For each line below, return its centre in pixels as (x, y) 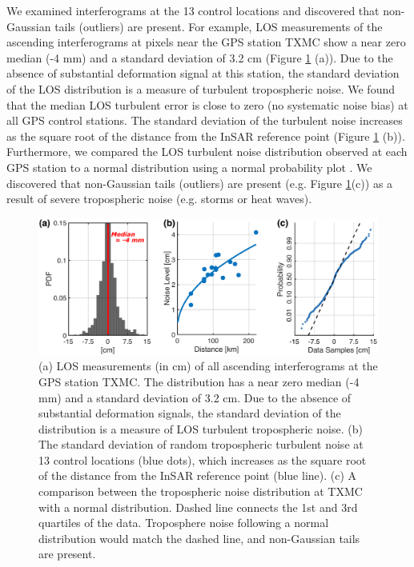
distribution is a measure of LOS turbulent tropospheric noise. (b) (201, 428)
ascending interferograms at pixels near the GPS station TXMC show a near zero (206, 42)
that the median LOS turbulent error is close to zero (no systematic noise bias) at (207, 104)
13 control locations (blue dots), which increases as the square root (203, 459)
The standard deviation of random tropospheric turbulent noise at (201, 444)
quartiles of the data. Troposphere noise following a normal (184, 523)
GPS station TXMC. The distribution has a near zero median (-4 (199, 381)
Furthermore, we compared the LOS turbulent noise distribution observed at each (207, 152)
